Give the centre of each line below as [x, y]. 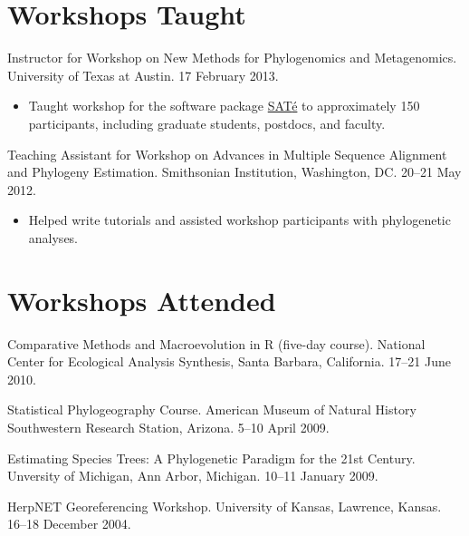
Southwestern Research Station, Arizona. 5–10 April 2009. [168, 427]
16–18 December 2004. [69, 524]
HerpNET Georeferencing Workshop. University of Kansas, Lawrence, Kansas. [225, 506]
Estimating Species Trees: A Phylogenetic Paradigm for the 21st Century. [211, 458]
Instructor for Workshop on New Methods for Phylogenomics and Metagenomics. [232, 58]
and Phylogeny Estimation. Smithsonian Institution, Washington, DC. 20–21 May [234, 172]
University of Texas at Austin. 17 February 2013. [143, 75]
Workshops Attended [142, 300]
